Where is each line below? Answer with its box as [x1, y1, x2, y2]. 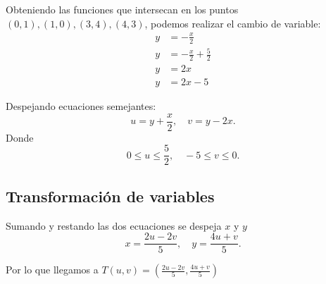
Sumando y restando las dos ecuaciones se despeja [6, 218, 222, 233]
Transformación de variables [6, 185, 215, 206]
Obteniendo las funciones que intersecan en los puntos [6, 2, 239, 16]
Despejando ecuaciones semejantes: [6, 99, 156, 113]
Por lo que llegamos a [6, 262, 99, 277]
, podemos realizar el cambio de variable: [144, 16, 321, 30]
